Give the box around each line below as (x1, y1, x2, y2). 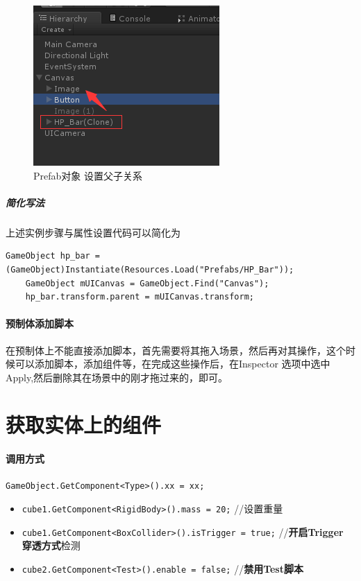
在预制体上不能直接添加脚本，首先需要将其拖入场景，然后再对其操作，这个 (6, 342, 346, 357)
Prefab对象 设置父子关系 (33, 168, 142, 182)
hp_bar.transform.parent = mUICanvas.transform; (25, 292, 254, 302)
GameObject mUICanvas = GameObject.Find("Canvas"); (25, 278, 269, 288)
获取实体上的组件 (6, 410, 162, 439)
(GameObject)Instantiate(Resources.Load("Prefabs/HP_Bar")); (6, 264, 294, 275)
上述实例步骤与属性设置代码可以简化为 (6, 225, 180, 239)
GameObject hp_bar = (6, 251, 101, 261)
